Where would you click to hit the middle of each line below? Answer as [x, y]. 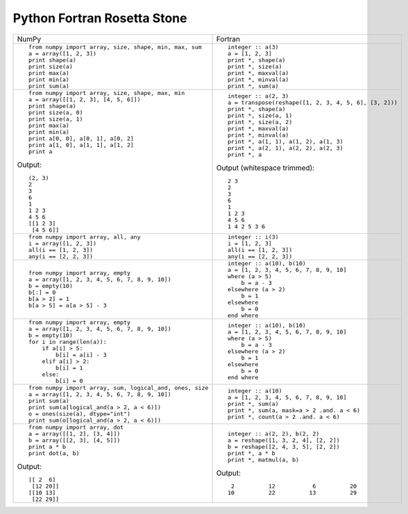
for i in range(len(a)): [67, 342]
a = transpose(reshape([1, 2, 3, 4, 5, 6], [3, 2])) [313, 103]
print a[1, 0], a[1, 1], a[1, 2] [81, 145]
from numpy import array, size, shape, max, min [107, 93]
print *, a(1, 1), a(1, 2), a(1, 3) [286, 142]
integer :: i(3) [253, 237]
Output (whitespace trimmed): [265, 168]
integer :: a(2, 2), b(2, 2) [274, 434]
